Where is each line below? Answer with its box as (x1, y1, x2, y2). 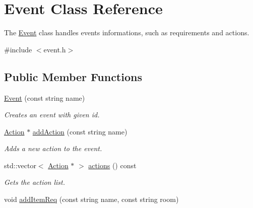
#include (4, 44, 32, 54)
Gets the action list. (4, 177, 66, 187)
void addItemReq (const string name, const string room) (4, 194, 179, 204)
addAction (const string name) (32, 126, 128, 136)
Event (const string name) (4, 92, 85, 103)
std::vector (4, 160, 36, 170)
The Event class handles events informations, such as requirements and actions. (4, 27, 249, 38)
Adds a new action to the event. (4, 143, 102, 154)
